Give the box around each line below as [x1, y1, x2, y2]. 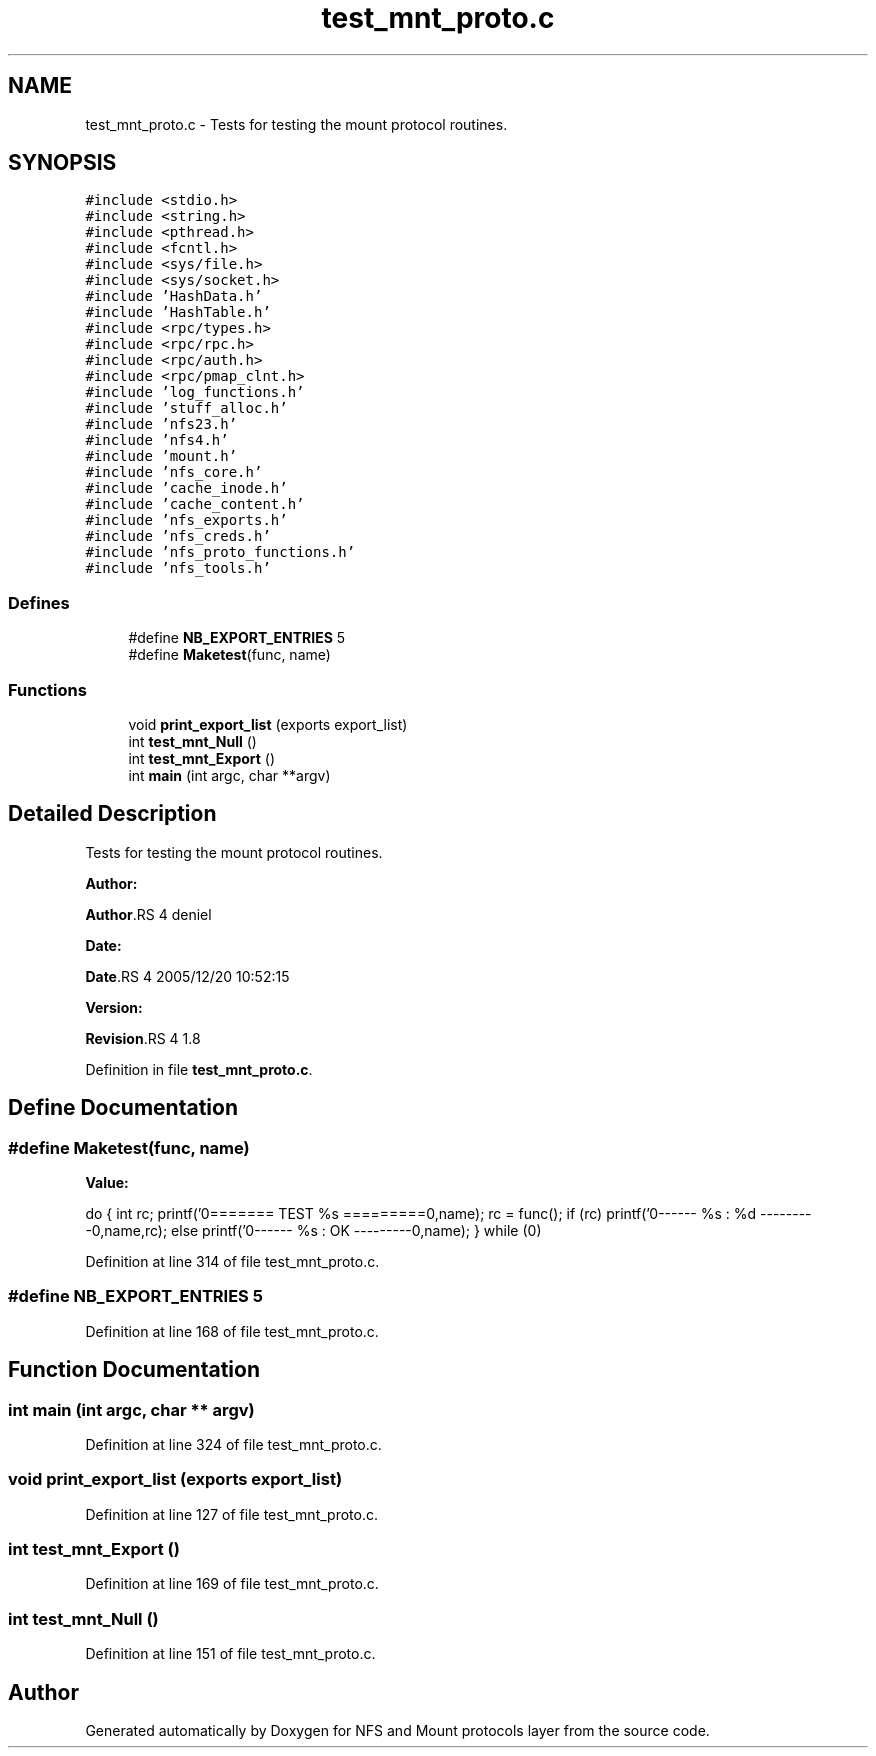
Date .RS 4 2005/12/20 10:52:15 [85, 967, 290, 985]
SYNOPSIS [8, 150, 117, 176]
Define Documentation [8, 1095, 238, 1121]
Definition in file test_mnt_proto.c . [85, 1060, 313, 1078]
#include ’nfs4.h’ [85, 432, 229, 449]
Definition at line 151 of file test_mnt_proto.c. [85, 1645, 376, 1663]
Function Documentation [8, 1357, 260, 1383]
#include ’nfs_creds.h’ [85, 528, 271, 545]
